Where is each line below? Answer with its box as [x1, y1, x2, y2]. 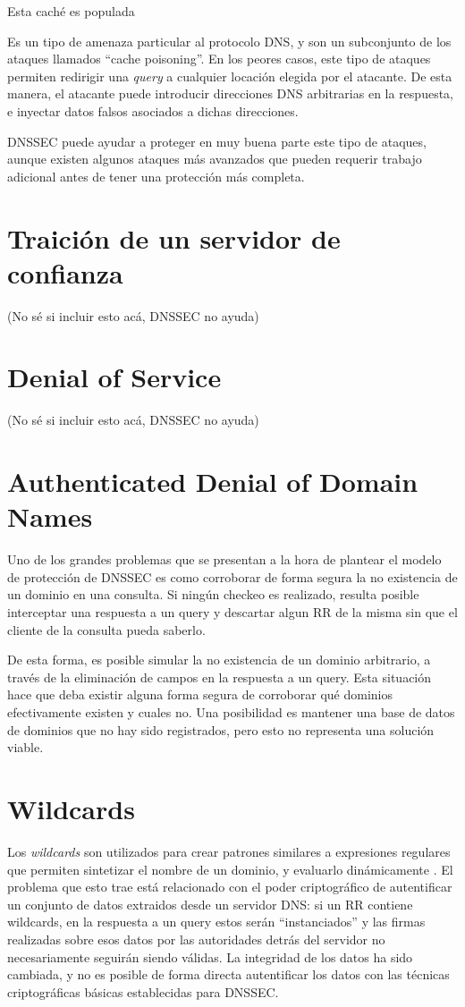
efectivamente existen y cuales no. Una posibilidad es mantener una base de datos [7, 703, 455, 722]
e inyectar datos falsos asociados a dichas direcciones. [7, 101, 299, 120]
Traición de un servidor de [7, 219, 341, 256]
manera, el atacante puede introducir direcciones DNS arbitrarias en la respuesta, [7, 84, 453, 103]
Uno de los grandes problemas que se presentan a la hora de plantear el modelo [7, 550, 442, 569]
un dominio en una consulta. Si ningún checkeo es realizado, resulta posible [7, 585, 419, 604]
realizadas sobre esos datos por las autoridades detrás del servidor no [7, 929, 385, 948]
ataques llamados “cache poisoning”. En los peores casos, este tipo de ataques [7, 49, 431, 68]
